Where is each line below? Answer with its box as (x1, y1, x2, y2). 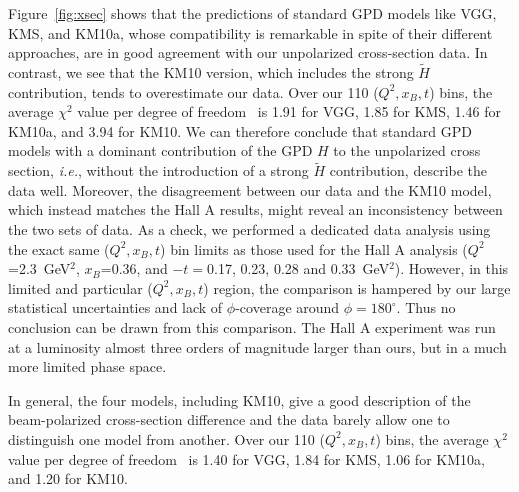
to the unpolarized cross (333, 140, 481, 161)
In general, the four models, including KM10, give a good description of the (8, 389, 471, 410)
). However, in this (394, 258, 509, 279)
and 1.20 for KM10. (8, 468, 128, 489)
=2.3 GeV (8, 258, 71, 279)
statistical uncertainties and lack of (8, 297, 223, 318)
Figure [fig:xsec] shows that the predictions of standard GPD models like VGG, (8, 3, 497, 23)
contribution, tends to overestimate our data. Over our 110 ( (8, 81, 379, 102)
